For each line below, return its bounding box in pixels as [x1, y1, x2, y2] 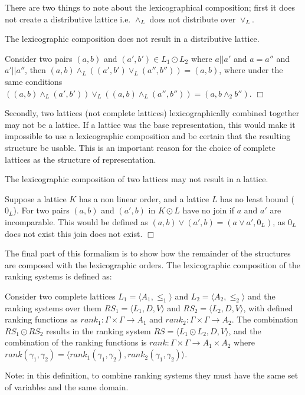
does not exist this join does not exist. [5, 227, 143, 239]
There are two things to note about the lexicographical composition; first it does [5, 1, 296, 13]
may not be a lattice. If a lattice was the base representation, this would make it [5, 118, 296, 130]
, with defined [243, 301, 293, 314]
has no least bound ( [220, 192, 294, 205]
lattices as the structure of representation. [5, 153, 156, 165]
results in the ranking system [46, 324, 151, 337]
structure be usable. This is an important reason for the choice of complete [5, 141, 276, 153]
